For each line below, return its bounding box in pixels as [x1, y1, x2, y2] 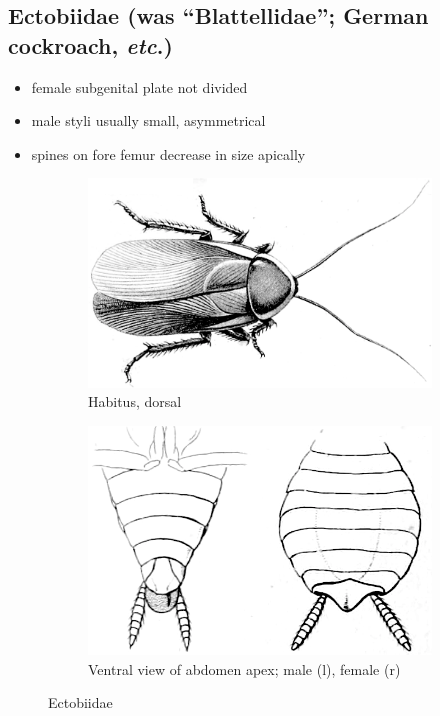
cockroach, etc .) [8, 29, 173, 60]
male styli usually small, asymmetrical [31, 110, 266, 131]
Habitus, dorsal [88, 391, 182, 412]
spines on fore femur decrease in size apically [31, 143, 306, 164]
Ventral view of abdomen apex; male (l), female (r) [88, 658, 401, 679]
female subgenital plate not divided [31, 76, 248, 97]
